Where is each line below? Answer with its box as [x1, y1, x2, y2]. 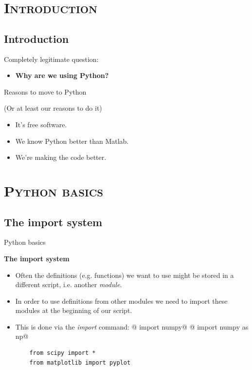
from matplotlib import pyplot [29, 359, 131, 366]
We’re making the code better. [15, 152, 107, 162]
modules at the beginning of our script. [15, 305, 132, 315]
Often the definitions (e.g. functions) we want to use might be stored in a [15, 270, 234, 280]
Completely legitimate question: [4, 54, 99, 64]
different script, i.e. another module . [15, 279, 122, 290]
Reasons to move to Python [4, 86, 87, 97]
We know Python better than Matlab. [15, 136, 129, 146]
